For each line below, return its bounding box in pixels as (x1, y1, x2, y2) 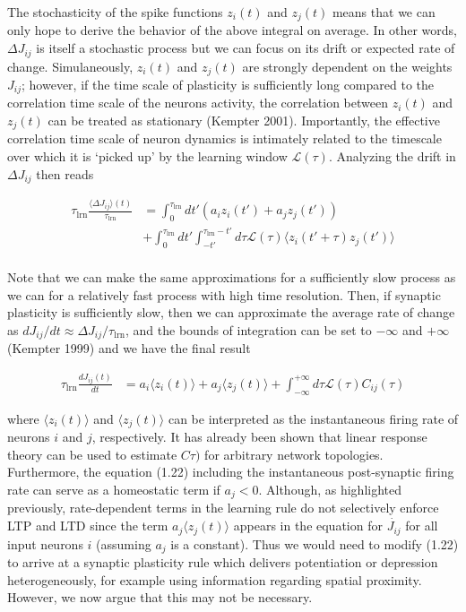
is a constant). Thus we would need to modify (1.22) (170, 534, 459, 553)
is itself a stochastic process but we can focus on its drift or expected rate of (36, 39, 455, 57)
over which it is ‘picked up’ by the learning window (7, 147, 288, 166)
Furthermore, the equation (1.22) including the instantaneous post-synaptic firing (7, 462, 454, 481)
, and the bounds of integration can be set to (125, 321, 372, 340)
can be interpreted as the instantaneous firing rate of (168, 409, 459, 427)
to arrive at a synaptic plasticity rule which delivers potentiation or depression (7, 552, 438, 571)
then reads (36, 164, 94, 183)
